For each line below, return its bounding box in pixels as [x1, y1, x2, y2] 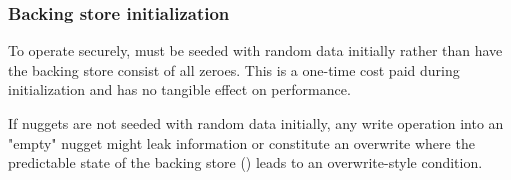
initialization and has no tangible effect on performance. [8, 79, 351, 100]
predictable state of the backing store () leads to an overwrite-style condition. [8, 152, 483, 173]
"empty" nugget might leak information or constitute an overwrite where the [8, 132, 475, 153]
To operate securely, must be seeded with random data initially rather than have [8, 40, 503, 61]
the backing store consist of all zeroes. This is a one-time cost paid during [8, 59, 460, 80]
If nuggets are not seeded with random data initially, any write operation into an [8, 113, 504, 133]
